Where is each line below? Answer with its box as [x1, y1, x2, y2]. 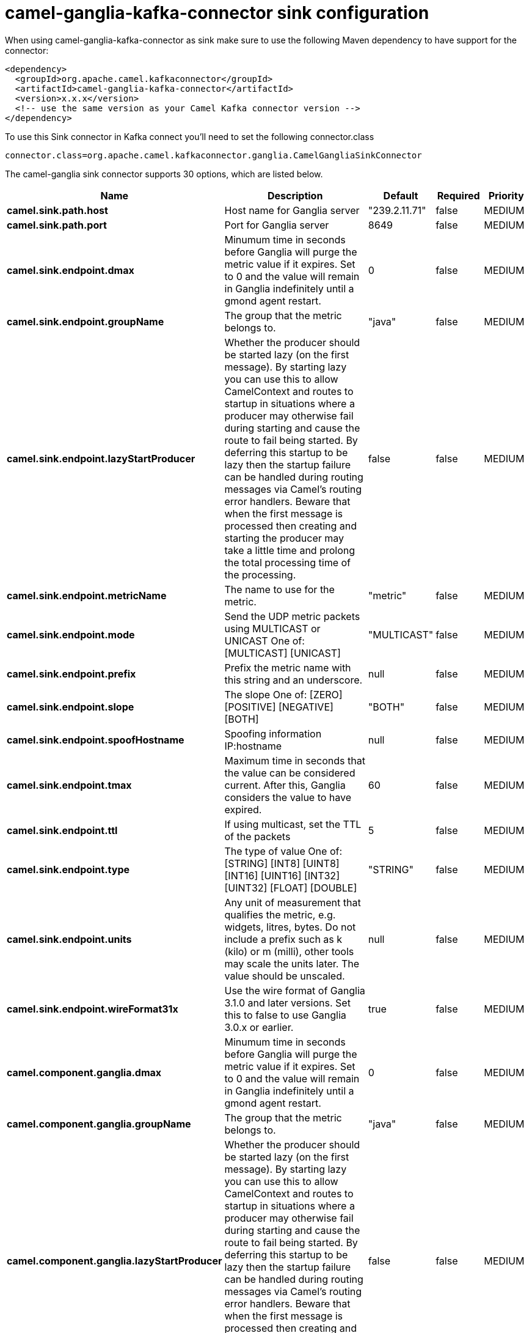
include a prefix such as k [224, 932, 343, 945]
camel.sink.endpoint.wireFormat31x [7, 1002, 178, 1015]
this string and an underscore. [224, 673, 363, 686]
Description [267, 189, 323, 202]
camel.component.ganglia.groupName [7, 1117, 191, 1130]
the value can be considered [224, 766, 356, 779]
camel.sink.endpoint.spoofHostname [7, 733, 184, 746]
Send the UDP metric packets [224, 610, 360, 622]
